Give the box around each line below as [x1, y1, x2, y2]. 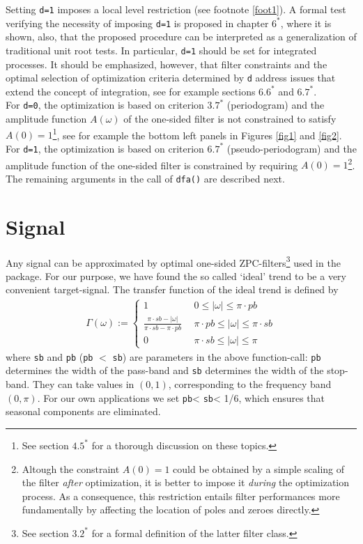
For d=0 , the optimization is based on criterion [6, 98, 204, 112]
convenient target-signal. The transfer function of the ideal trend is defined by [6, 282, 339, 297]
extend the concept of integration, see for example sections [6, 84, 256, 98]
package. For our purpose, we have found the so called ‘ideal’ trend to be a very [6, 268, 346, 283]
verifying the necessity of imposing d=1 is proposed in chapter [6, 15, 269, 30]
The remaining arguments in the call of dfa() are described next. [6, 171, 285, 185]
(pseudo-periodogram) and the [226, 141, 357, 155]
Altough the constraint [22, 461, 120, 476]
